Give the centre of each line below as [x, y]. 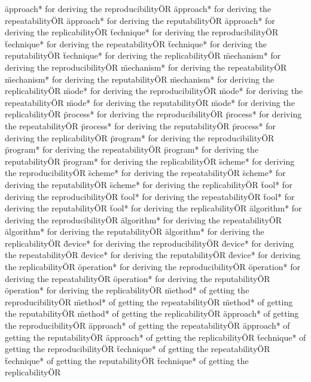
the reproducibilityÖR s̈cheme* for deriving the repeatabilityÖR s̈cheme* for [145, 173]
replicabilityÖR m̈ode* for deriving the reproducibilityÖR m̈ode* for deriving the [154, 91]
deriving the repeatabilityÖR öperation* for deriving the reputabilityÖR [138, 278]
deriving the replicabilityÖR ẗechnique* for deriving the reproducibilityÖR [142, 32]
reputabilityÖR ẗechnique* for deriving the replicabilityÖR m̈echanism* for [143, 55]
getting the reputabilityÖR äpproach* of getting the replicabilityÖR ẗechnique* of [155, 337]
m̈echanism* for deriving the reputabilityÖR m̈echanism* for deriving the [140, 79]
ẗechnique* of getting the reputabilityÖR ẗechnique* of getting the [127, 360]
